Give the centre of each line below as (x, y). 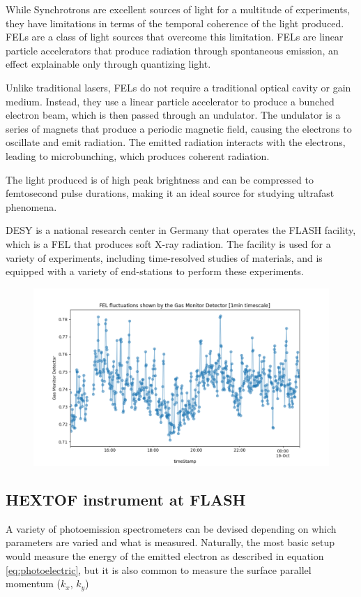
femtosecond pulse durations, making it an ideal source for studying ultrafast (170, 193)
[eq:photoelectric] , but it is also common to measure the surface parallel (159, 569)
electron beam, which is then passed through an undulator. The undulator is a (173, 115)
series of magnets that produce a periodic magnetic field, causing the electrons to (179, 128)
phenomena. (31, 206)
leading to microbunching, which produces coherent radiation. (138, 155)
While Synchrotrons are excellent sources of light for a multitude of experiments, (178, 9)
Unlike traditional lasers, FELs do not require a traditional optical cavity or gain (178, 87)
